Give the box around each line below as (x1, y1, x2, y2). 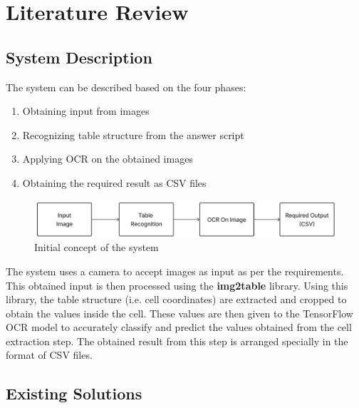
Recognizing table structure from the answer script (22, 127, 244, 142)
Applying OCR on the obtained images (22, 151, 193, 166)
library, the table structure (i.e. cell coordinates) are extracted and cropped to (6, 292, 347, 307)
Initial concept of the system (34, 240, 159, 255)
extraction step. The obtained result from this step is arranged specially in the (6, 333, 348, 348)
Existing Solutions (6, 382, 142, 404)
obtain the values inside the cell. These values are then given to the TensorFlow (6, 305, 353, 320)
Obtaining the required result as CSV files (22, 175, 207, 190)
